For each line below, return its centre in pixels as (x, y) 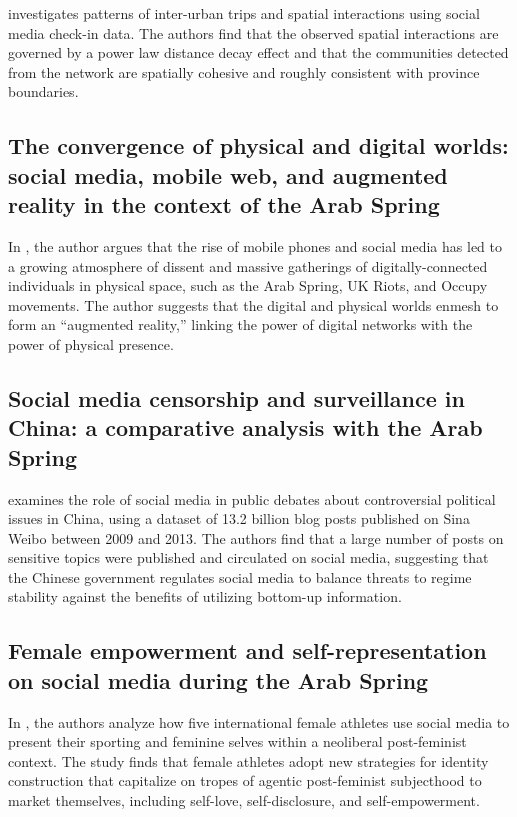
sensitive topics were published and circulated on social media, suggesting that (248, 557)
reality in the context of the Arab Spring (224, 204)
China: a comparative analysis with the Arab (245, 427)
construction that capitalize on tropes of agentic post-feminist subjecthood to (245, 780)
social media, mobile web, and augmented (228, 174)
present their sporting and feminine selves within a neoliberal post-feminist (237, 741)
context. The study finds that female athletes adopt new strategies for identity (248, 760)
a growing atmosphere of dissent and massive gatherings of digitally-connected (248, 265)
